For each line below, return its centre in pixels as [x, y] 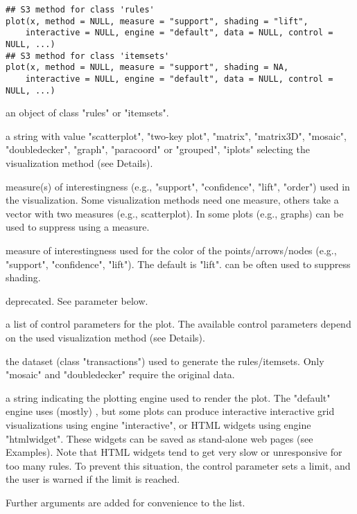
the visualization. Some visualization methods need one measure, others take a [172, 200]
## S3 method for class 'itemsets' [88, 56]
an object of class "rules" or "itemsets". [87, 113]
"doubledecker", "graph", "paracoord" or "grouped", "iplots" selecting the [158, 149]
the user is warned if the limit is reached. [93, 479]
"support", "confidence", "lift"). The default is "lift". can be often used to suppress [178, 264]
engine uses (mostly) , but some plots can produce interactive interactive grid [170, 411]
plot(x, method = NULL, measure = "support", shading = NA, [147, 68]
